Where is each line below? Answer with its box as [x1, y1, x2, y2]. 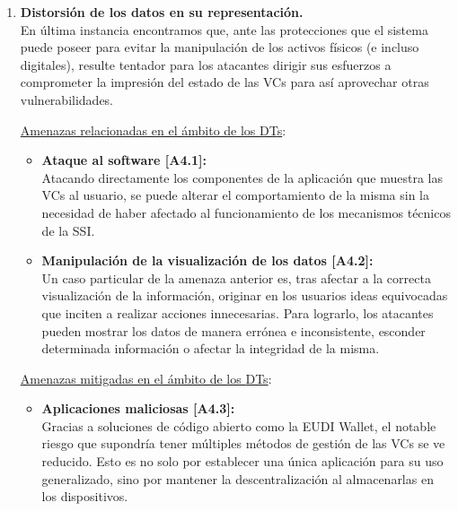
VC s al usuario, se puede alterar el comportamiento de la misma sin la [41, 186, 429, 204]
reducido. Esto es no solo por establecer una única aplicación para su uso [41, 452, 444, 471]
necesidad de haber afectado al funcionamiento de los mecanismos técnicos [41, 203, 451, 221]
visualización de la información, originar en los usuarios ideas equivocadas [41, 286, 448, 305]
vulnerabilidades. [20, 90, 114, 108]
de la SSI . [41, 221, 95, 239]
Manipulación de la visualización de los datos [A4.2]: [41, 251, 374, 270]
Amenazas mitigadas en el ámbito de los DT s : [20, 368, 272, 387]
